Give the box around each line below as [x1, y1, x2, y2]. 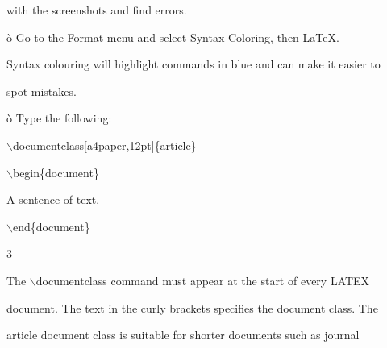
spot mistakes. [6, 82, 77, 99]
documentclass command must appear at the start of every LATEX [35, 271, 370, 288]
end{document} [12, 217, 90, 234]
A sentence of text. [6, 191, 100, 208]
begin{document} [12, 164, 99, 180]
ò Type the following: [6, 110, 112, 126]
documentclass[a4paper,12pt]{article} [12, 136, 197, 153]
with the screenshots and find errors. [6, 2, 187, 18]
